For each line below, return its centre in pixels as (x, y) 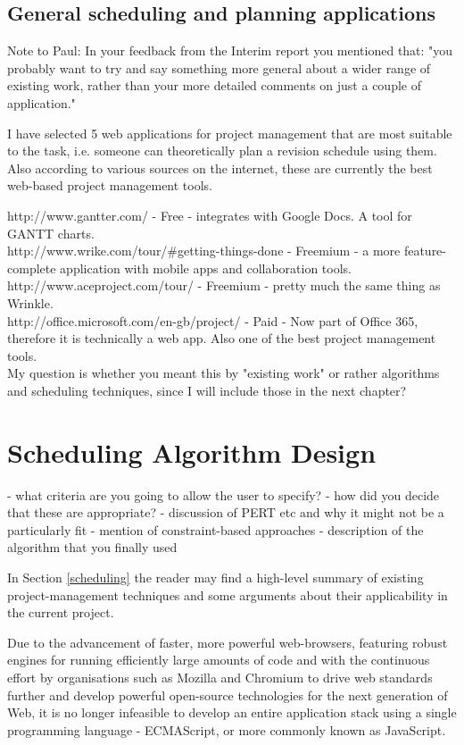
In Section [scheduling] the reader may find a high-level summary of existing (215, 577)
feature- (425, 251)
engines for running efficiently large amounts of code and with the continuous (219, 660)
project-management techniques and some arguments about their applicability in (228, 594)
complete (32, 268)
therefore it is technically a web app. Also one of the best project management (222, 338)
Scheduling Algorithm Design (192, 452)
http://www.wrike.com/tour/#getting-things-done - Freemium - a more (204, 251)
